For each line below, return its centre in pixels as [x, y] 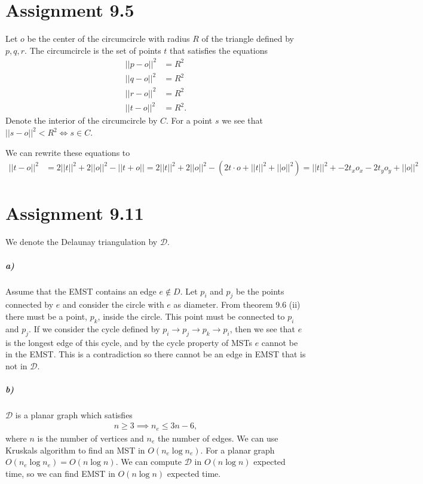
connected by [30, 304]
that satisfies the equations [219, 50]
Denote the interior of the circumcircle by [82, 120]
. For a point [189, 120]
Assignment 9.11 [75, 213]
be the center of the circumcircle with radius [108, 39]
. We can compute [149, 462]
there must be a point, [47, 316]
